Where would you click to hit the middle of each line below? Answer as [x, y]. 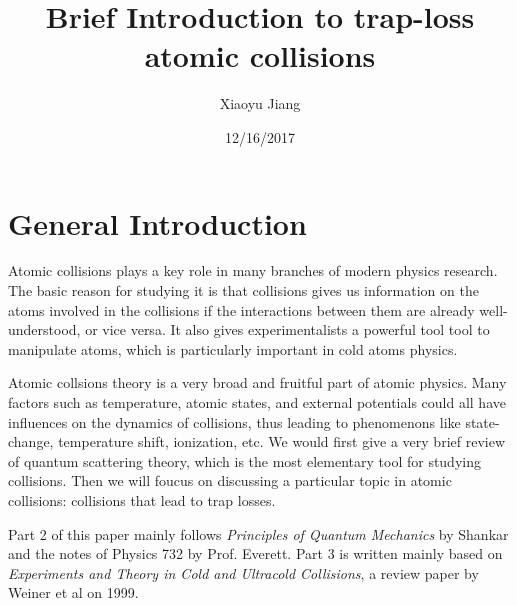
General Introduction [157, 222]
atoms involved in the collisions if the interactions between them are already [241, 309]
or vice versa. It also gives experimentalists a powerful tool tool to [287, 329]
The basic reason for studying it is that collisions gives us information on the [243, 290]
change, [31, 441]
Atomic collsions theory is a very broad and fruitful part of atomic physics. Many [257, 382]
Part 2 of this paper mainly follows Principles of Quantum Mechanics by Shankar [258, 533]
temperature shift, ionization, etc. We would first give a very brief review [281, 441]
